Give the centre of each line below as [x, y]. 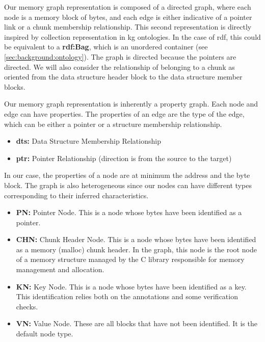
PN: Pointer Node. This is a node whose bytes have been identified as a [129, 212]
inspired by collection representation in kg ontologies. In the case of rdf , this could [132, 36]
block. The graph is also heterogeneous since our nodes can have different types [128, 185]
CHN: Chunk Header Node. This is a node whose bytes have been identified [136, 239]
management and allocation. [60, 269]
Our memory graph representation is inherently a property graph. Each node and [131, 104]
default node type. [45, 334]
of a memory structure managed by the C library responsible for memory [130, 259]
